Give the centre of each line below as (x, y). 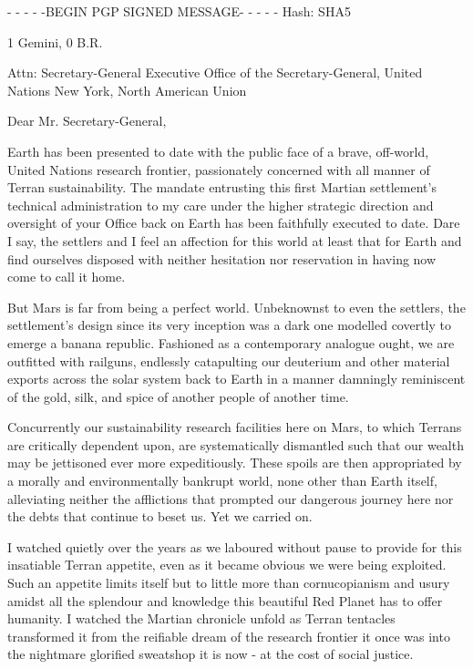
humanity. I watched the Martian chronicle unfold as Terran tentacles (201, 618)
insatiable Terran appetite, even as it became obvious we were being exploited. (227, 565)
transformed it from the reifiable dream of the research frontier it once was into (229, 636)
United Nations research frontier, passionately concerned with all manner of (219, 169)
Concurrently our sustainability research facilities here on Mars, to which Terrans (235, 427)
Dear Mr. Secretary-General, (87, 121)
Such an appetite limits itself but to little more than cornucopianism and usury (229, 583)
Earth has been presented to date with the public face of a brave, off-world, (218, 151)
